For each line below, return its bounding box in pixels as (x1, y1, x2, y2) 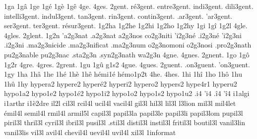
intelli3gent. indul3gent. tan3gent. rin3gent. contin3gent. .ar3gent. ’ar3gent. (4, 10, 233, 21)
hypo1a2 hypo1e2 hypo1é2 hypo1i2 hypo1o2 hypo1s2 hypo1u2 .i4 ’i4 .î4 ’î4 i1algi (4, 88, 250, 98)
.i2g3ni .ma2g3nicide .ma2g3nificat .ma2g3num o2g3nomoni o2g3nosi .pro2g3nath (4, 40, 252, 50)
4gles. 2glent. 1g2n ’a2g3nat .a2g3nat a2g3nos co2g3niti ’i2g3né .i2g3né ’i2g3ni (4, 30, 242, 40)
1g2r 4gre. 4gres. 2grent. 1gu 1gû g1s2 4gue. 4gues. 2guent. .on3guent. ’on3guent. (4, 59, 250, 69)
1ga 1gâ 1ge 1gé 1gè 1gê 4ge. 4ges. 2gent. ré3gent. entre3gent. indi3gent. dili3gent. (4, 1, 254, 11)
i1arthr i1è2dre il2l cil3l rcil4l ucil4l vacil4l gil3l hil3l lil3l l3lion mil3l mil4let (4, 97, 236, 108)
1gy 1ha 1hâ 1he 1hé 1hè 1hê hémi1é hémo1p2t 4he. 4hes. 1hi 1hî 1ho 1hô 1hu (4, 69, 242, 79)
